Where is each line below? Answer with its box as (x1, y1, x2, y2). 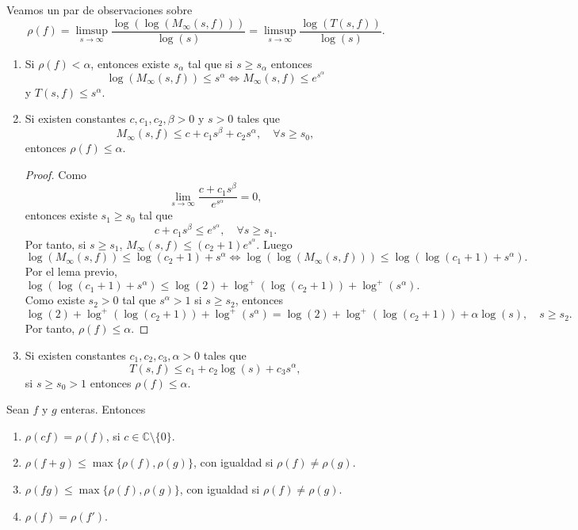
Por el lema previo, (25, 263, 117, 280)
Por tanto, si (25, 235, 86, 252)
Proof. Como (25, 166, 87, 182)
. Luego (256, 235, 293, 252)
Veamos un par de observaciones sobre (6, 2, 193, 17)
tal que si (188, 55, 233, 71)
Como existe (25, 292, 85, 308)
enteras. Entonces (60, 401, 146, 418)
